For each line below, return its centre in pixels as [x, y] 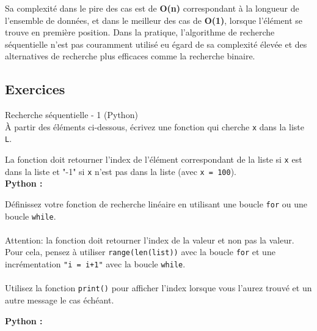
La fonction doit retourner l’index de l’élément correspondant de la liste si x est [154, 159]
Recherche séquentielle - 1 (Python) [71, 115]
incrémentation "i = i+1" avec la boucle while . [95, 264]
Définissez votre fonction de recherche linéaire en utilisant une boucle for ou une [156, 203]
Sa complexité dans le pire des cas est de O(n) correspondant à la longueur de [152, 8]
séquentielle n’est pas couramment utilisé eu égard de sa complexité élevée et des [156, 44]
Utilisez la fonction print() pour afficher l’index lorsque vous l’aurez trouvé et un [158, 288]
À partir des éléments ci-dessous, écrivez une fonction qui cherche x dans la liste [155, 126]
